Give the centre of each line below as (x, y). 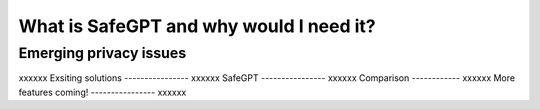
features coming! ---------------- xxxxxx (102, 92)
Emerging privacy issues (102, 53)
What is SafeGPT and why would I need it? (197, 26)
